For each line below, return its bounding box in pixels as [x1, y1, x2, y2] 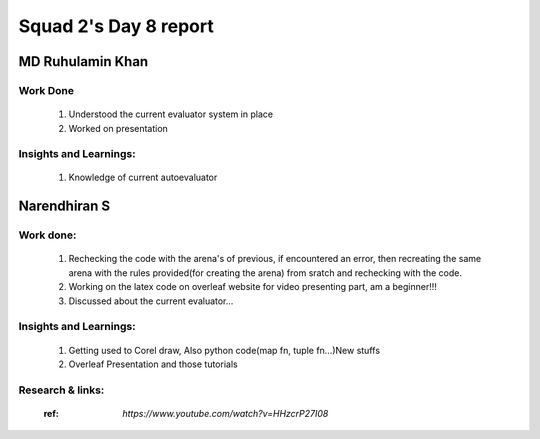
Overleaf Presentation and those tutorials [68, 358, 239, 370]
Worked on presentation [68, 122, 169, 134]
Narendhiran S [18, 198, 111, 215]
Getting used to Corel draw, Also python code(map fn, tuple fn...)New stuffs [68, 344, 380, 356]
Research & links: [18, 383, 105, 397]
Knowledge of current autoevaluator [68, 171, 218, 184]
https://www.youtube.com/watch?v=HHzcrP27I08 [122, 407, 329, 419]
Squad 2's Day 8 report [18, 15, 214, 37]
